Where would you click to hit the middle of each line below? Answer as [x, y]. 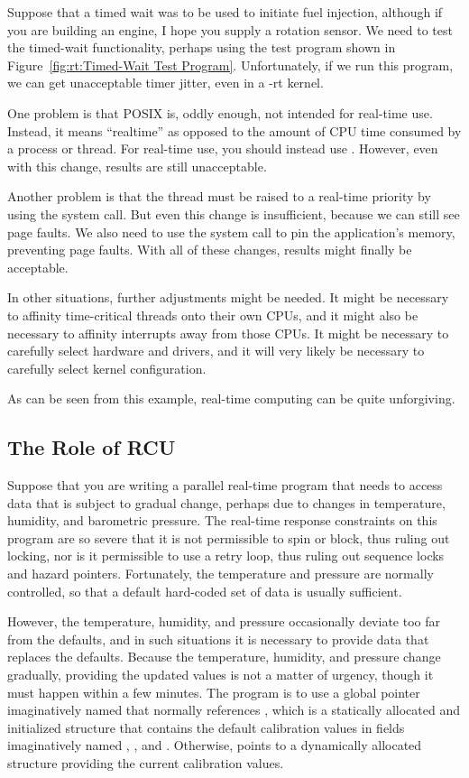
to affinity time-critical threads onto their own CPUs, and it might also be [213, 315]
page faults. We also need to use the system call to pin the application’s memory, [231, 232]
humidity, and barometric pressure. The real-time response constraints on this [222, 520]
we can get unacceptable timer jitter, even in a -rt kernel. [166, 83]
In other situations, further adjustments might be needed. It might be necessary [228, 297]
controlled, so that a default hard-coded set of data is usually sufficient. [205, 591]
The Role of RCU [92, 447]
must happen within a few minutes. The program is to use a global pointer [214, 692]
